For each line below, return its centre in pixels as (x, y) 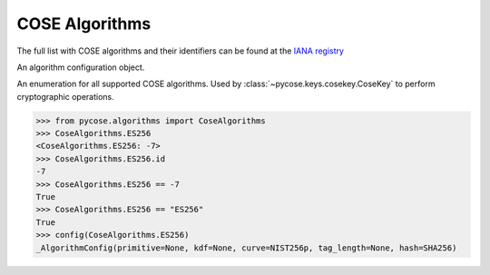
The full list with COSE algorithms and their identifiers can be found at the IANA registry (181, 51)
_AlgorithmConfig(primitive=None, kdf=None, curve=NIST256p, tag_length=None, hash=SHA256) (246, 248)
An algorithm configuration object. (81, 67)
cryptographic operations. (65, 96)
